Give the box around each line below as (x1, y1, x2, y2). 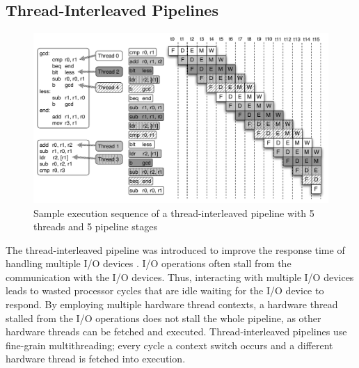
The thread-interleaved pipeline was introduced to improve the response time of (6, 242, 345, 257)
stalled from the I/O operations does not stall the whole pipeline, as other (6, 310, 321, 325)
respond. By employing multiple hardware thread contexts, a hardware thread (6, 297, 338, 312)
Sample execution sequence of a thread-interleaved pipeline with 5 (33, 205, 314, 220)
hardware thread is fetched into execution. (6, 351, 186, 366)
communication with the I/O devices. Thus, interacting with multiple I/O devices (6, 269, 354, 284)
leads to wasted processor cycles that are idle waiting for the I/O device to (6, 283, 324, 298)
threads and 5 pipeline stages (33, 219, 157, 234)
